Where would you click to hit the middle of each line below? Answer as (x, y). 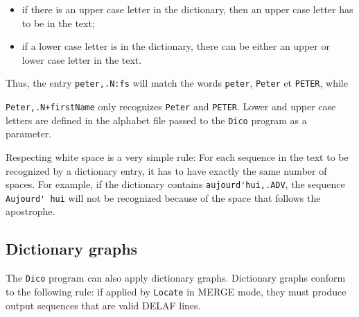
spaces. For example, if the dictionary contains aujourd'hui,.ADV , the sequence (175, 184)
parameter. (29, 134)
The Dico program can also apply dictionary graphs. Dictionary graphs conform (176, 278)
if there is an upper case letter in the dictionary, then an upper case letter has (187, 9)
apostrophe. (30, 211)
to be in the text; (58, 23)
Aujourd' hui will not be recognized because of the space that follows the (163, 197)
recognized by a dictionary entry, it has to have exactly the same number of (166, 170)
